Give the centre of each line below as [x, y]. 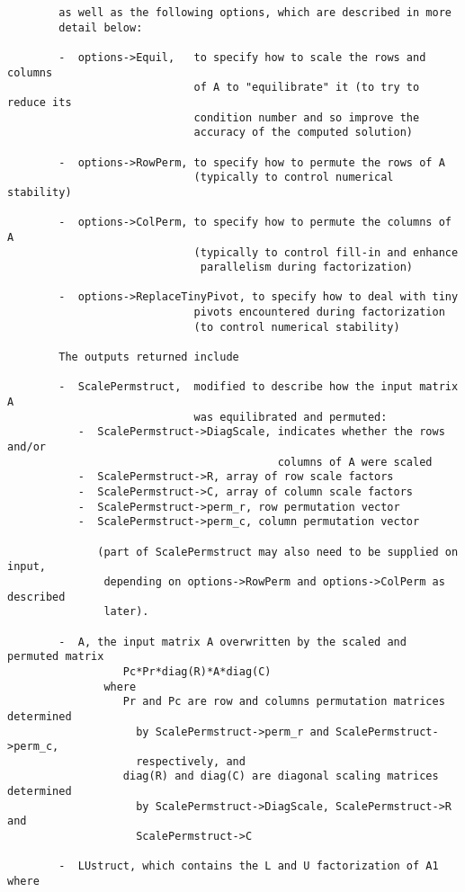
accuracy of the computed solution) [304, 133]
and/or [27, 447]
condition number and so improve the [307, 117]
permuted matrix [56, 657]
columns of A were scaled [355, 462]
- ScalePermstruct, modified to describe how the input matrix [259, 387]
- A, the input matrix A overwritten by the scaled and [232, 642]
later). [126, 612]
